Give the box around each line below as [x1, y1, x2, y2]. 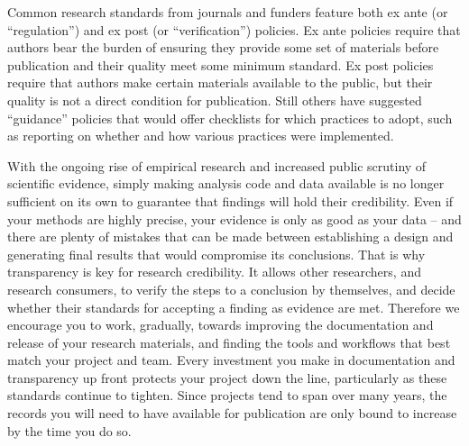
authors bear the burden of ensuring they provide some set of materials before [7, 38, 439, 57]
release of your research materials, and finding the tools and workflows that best [7, 332, 451, 351]
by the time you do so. [7, 421, 132, 440]
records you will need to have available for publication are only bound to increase [7, 404, 457, 423]
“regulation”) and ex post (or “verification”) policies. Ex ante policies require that [7, 20, 461, 39]
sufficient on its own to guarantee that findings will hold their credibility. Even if [7, 191, 454, 210]
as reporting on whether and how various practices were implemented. [7, 126, 394, 145]
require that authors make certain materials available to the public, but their [7, 73, 433, 92]
